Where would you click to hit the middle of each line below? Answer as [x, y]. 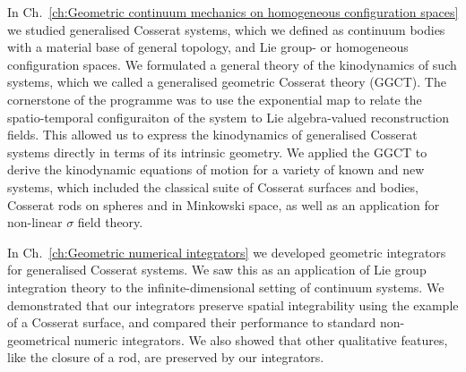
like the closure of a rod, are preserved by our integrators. [166, 357]
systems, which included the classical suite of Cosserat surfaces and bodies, [213, 186]
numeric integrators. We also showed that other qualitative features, [261, 339]
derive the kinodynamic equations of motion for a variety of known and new [216, 169]
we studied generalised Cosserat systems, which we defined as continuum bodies [226, 29]
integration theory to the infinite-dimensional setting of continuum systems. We [226, 287]
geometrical [39, 339]
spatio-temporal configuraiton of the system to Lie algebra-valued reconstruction [229, 117]
